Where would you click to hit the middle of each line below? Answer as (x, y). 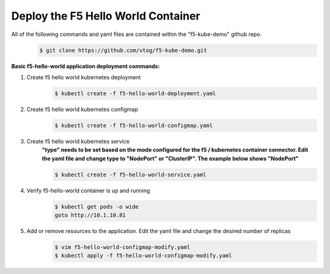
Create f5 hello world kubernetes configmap (82, 109)
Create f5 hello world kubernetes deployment (84, 77)
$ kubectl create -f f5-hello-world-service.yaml (130, 175)
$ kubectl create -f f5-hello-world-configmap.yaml (134, 125)
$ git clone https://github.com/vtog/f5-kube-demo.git (123, 50)
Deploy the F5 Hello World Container (106, 16)
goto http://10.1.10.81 (90, 215)
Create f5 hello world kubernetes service (78, 141)
